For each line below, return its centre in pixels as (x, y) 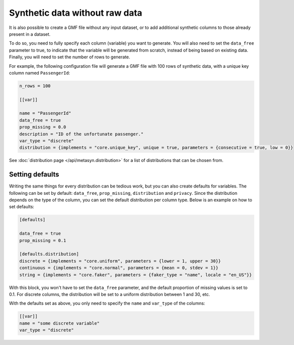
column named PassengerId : (40, 73)
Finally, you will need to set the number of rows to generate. (70, 57)
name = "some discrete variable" (60, 323)
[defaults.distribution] (49, 254)
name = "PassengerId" (45, 113)
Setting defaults (34, 174)
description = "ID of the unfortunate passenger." (82, 134)
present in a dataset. (30, 34)
